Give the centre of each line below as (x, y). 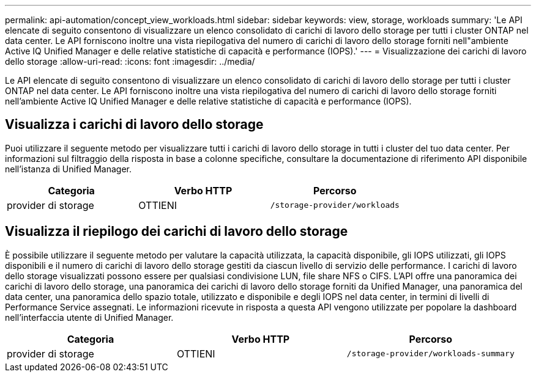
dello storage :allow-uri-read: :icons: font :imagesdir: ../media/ (130, 61)
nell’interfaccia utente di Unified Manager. (89, 317)
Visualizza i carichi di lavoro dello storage (134, 125)
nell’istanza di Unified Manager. (68, 169)
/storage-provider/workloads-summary (430, 354)
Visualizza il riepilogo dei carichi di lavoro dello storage (177, 232)
